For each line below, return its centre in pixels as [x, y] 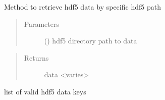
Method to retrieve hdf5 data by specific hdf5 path [82, 7]
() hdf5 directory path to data [91, 41]
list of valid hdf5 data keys [45, 91]
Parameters [41, 23]
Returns [36, 57]
